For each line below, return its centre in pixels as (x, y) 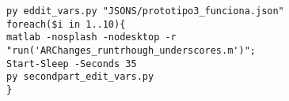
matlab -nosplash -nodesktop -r (91, 37)
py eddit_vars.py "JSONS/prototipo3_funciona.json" (145, 11)
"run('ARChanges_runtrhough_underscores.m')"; (131, 50)
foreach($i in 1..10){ (66, 24)
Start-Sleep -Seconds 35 (72, 64)
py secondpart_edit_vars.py (80, 77)
